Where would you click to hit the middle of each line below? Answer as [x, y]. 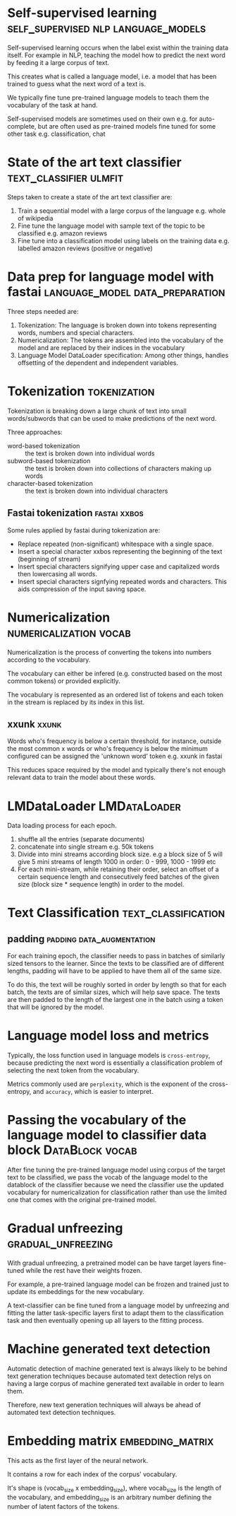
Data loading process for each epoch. [62, 826]
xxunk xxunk [35, 724]
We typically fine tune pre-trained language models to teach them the [108, 98]
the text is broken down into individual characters [97, 491]
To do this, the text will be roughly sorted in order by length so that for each [117, 985]
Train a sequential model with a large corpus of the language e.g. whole [122, 211]
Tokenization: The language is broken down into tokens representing [117, 325]
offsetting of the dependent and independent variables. [98, 363]
